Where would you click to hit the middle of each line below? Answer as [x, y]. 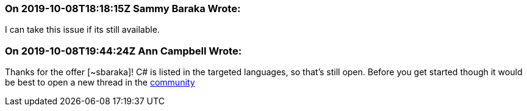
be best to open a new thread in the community [100, 82]
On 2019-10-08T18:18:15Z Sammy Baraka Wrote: [123, 8]
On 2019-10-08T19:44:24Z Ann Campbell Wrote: [124, 51]
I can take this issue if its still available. [82, 30]
